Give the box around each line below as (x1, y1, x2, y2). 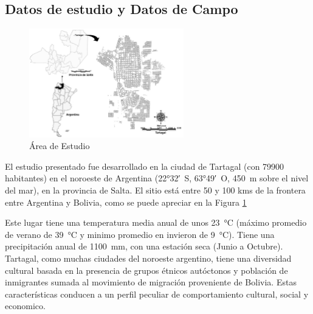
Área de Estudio (29, 139, 90, 152)
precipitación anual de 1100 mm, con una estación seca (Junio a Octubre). (5, 240, 283, 253)
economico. (5, 299, 46, 312)
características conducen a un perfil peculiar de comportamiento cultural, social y (5, 287, 309, 300)
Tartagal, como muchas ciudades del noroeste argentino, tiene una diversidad (5, 251, 292, 264)
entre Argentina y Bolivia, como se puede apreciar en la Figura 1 (5, 195, 247, 208)
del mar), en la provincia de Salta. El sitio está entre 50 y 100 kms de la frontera (5, 183, 306, 196)
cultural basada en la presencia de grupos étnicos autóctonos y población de (5, 263, 288, 276)
